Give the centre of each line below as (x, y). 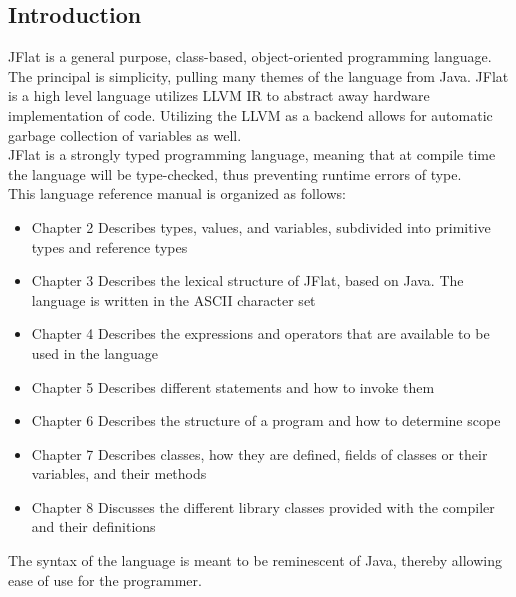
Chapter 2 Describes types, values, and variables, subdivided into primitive (261, 226)
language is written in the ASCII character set (173, 299)
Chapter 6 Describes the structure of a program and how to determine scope (266, 420)
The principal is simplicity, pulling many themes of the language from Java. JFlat (258, 75)
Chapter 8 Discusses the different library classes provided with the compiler (263, 506)
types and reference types (109, 246)
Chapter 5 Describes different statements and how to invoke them (233, 386)
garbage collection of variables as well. (125, 134)
